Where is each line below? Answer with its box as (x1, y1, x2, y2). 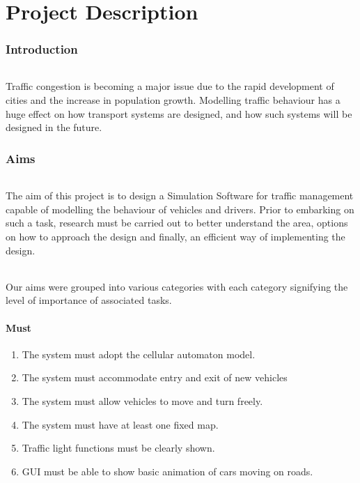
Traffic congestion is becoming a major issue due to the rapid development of (6, 79, 334, 93)
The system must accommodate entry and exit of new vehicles (22, 370, 288, 385)
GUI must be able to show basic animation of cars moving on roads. (22, 463, 313, 478)
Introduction (6, 40, 78, 57)
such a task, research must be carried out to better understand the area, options (6, 215, 348, 230)
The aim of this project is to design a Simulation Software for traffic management (6, 188, 354, 203)
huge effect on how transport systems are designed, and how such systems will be (6, 106, 352, 121)
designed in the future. (6, 120, 102, 135)
